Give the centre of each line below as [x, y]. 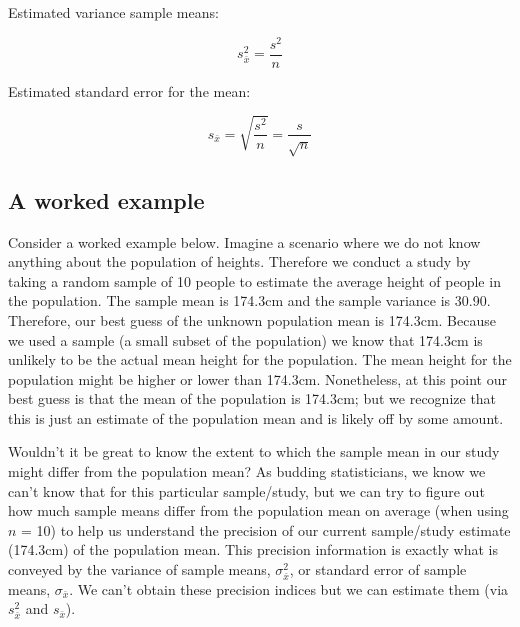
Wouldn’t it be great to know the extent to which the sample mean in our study [254, 451]
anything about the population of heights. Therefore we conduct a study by [239, 261]
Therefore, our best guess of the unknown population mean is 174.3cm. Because [252, 319]
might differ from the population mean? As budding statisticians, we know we [247, 471]
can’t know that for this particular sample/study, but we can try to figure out [246, 490]
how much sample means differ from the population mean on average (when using [258, 510]
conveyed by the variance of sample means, [139, 569]
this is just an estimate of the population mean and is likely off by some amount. [256, 417]
